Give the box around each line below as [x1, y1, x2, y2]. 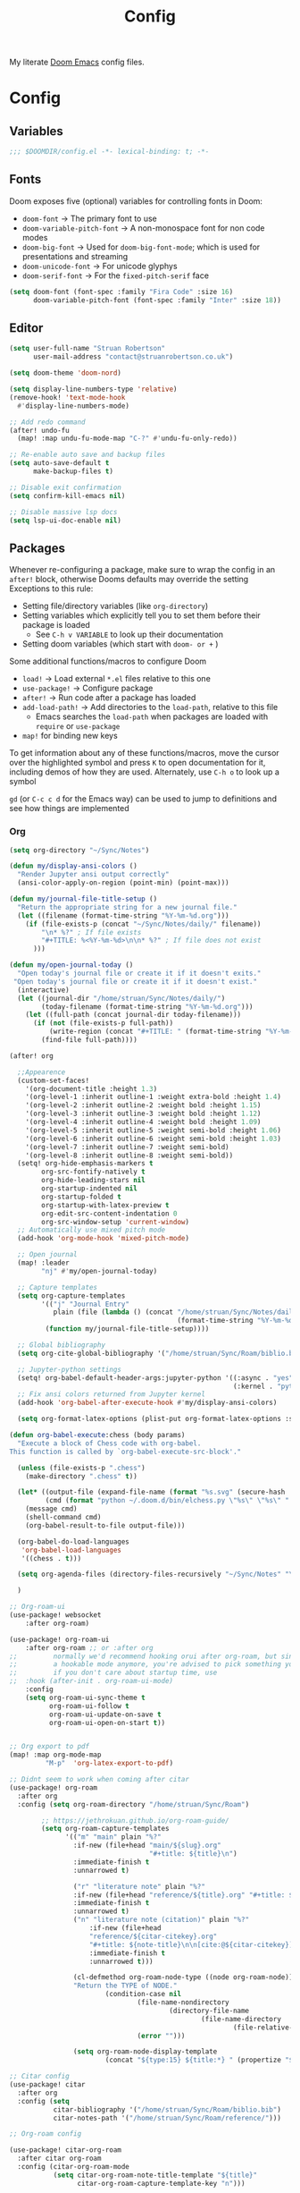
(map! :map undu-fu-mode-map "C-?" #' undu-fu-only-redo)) [17, 434, 238, 444]
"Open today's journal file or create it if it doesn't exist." [12, 977, 257, 986]
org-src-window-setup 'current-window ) [41, 1217, 190, 1226]
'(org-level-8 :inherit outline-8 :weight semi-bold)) [25, 1151, 234, 1160]
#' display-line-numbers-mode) [17, 401, 129, 411]
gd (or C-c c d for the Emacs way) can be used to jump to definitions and [9, 793, 277, 804]
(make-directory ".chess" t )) [25, 1471, 138, 1481]
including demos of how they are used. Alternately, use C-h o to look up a [9, 766, 279, 777]
